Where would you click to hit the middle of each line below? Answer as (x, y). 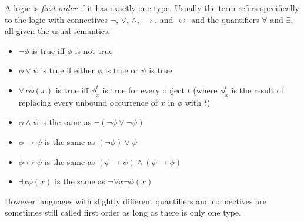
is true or (121, 70)
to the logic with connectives (56, 19)
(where (205, 90)
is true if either (68, 70)
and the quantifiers (225, 19)
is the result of (258, 90)
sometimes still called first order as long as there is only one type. (123, 212)
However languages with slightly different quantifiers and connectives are (136, 201)
